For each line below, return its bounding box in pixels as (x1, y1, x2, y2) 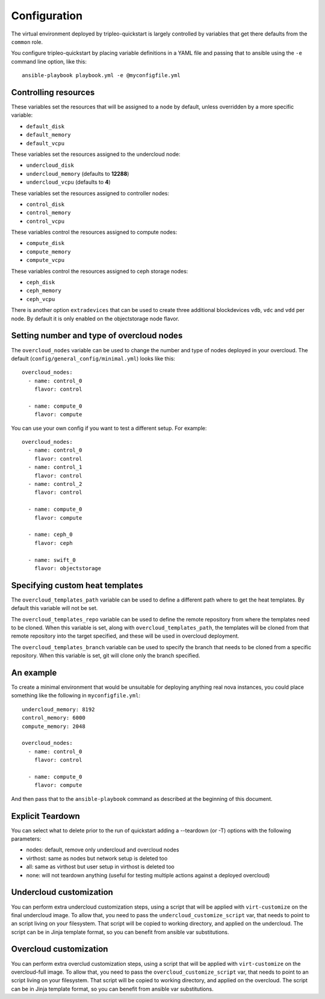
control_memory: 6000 (22, 714, 85, 721)
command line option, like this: (11, 58, 87, 65)
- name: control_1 (28, 464, 82, 471)
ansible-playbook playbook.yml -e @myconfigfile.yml (22, 72, 181, 79)
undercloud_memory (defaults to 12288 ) (26, 170, 129, 177)
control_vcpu (26, 217, 65, 225)
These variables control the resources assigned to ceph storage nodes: (11, 267, 188, 275)
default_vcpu (26, 140, 65, 147)
